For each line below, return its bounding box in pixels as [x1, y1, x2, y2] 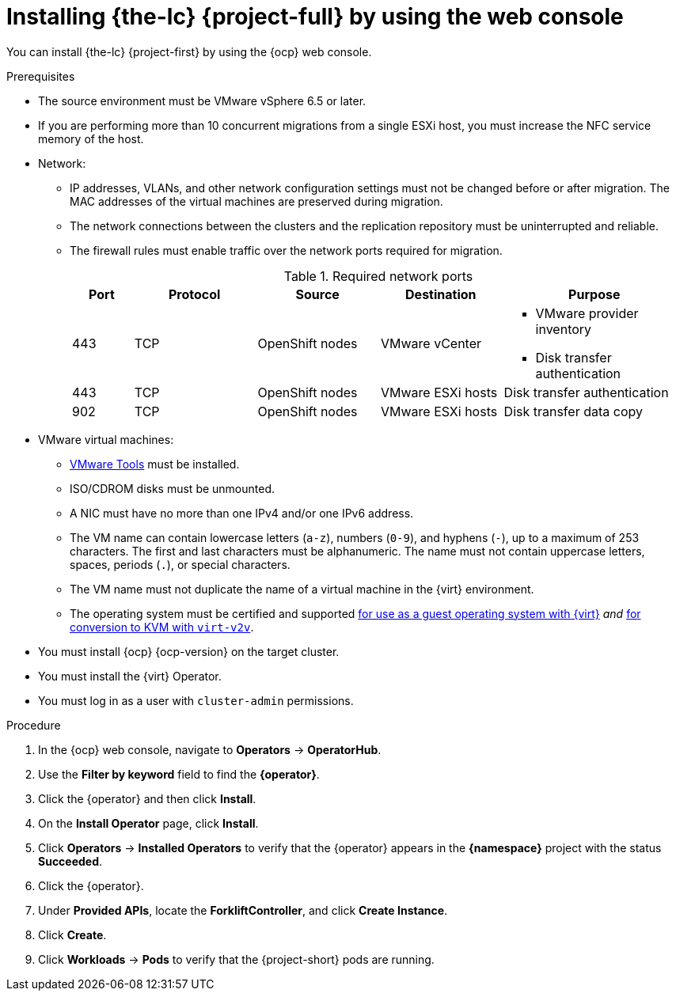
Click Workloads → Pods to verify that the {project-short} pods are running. [38, 952, 435, 966]
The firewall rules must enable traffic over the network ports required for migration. [70, 243, 503, 257]
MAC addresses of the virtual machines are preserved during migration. [70, 194, 443, 208]
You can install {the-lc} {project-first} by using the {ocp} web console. [6, 44, 372, 59]
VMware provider [535, 305, 639, 321]
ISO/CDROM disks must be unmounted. [70, 481, 275, 495]
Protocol [168, 286, 221, 302]
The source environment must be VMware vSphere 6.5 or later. [38, 93, 366, 108]
